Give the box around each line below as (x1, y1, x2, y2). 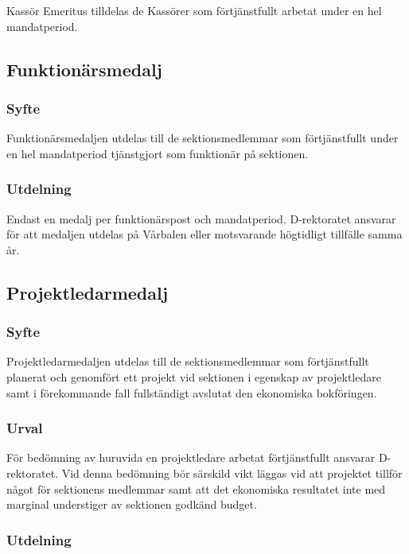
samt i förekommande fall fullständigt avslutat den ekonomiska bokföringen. (6, 384, 377, 401)
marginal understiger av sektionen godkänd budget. (6, 496, 257, 513)
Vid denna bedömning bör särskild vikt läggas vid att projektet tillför (61, 464, 403, 481)
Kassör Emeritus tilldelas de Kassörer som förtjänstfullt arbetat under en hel (6, 2, 382, 18)
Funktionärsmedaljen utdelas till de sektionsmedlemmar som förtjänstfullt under (6, 130, 399, 146)
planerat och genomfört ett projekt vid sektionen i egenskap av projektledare (6, 368, 381, 385)
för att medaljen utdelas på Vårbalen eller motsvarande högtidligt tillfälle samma (6, 226, 403, 242)
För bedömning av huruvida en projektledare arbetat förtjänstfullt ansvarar (6, 449, 376, 466)
